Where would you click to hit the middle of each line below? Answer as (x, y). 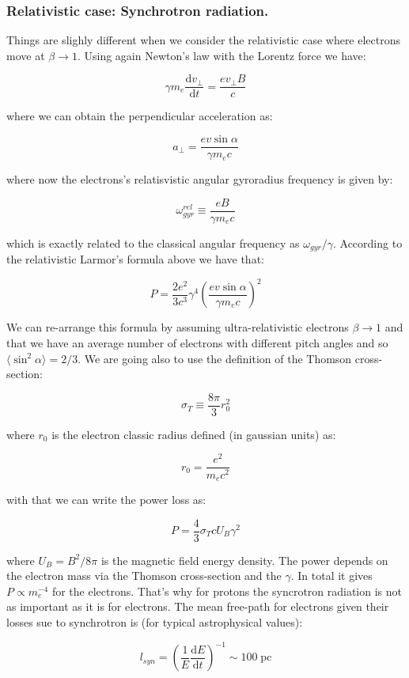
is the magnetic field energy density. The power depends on (244, 560)
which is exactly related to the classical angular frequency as (153, 242)
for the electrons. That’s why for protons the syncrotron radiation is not (227, 591)
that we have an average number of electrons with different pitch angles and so (197, 342)
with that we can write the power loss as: (106, 499)
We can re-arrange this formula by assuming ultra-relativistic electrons (178, 327)
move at (26, 55)
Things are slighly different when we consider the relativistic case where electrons (204, 40)
